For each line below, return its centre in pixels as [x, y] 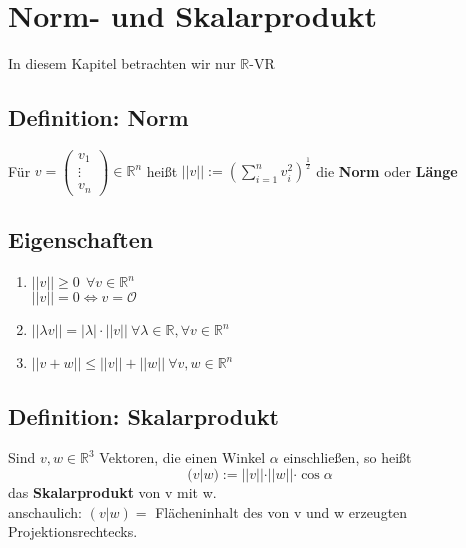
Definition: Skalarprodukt [143, 415]
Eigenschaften [81, 239]
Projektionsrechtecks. [73, 531]
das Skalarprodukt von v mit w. [112, 491]
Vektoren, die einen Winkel [182, 457]
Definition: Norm [98, 117]
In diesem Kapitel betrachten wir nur [122, 63]
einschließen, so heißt [347, 457]
